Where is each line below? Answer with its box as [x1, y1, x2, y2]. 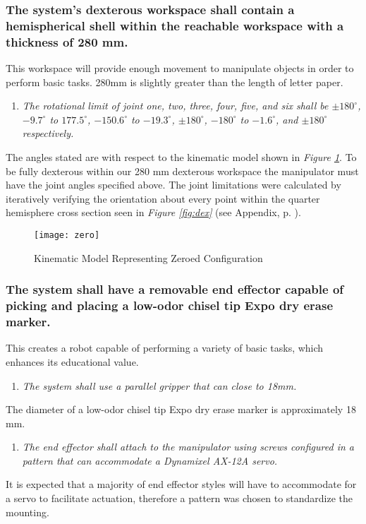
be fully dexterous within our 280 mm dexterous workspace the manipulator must [6, 163, 359, 178]
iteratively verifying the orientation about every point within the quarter [6, 191, 320, 206]
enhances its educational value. [6, 354, 139, 369]
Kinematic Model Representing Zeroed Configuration [34, 250, 263, 265]
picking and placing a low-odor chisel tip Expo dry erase [6, 297, 334, 314]
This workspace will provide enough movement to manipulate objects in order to [6, 61, 354, 76]
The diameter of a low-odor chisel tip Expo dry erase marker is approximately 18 [6, 402, 356, 417]
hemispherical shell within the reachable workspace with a [6, 16, 344, 34]
